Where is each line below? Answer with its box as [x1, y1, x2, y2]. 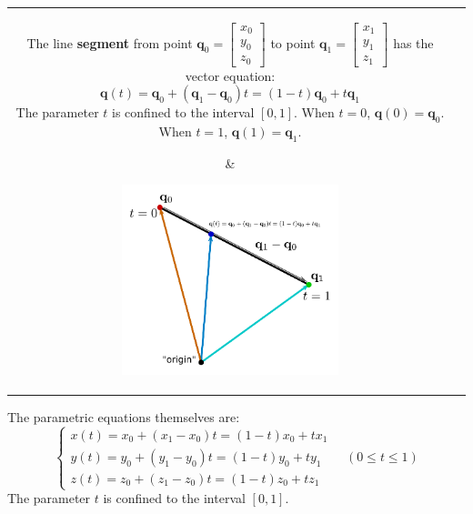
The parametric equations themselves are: [7, 407, 240, 426]
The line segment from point [26, 33, 193, 52]
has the [393, 33, 434, 52]
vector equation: [185, 66, 276, 85]
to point [270, 33, 316, 52]
